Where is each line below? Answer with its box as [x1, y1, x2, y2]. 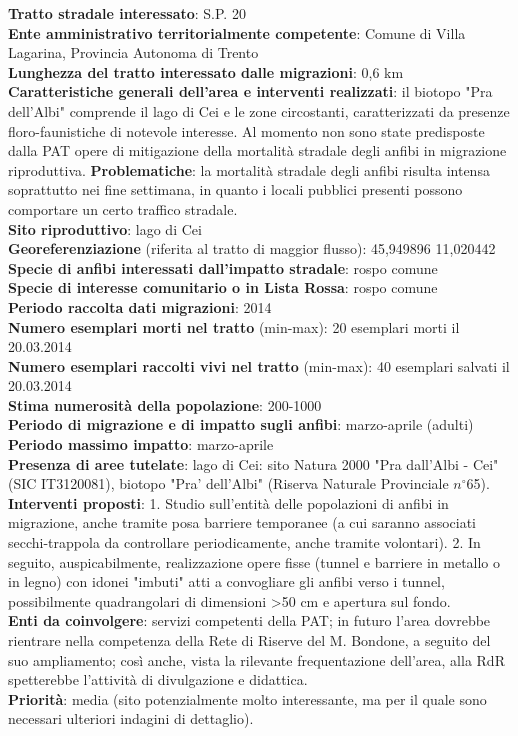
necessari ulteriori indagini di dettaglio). [8, 708, 254, 729]
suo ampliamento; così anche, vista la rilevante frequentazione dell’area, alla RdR [8, 649, 505, 670]
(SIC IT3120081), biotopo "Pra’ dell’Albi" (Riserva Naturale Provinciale [8, 473, 449, 494]
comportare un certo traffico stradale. [8, 198, 238, 219]
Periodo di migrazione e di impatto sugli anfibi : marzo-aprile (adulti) [8, 414, 474, 435]
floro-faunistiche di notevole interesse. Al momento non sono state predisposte [8, 120, 485, 141]
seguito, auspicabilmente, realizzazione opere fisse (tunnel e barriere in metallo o [8, 551, 501, 572]
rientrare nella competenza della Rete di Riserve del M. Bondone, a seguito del [8, 630, 491, 650]
